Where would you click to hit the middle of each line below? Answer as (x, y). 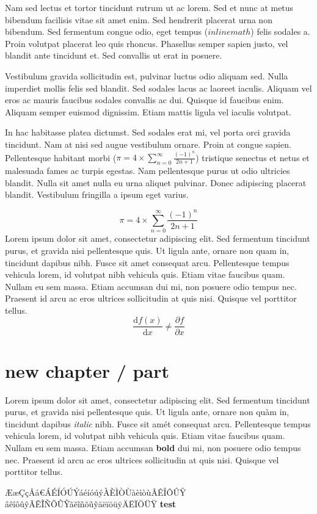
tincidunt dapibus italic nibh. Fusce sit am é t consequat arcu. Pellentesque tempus (158, 423)
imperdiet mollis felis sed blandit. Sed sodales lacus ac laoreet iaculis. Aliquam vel (158, 88)
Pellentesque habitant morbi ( (61, 157)
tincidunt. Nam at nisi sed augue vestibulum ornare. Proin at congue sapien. (148, 144)
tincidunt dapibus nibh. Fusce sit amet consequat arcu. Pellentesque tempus (147, 262)
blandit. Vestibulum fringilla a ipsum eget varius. (97, 194)
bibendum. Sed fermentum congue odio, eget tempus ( (107, 31)
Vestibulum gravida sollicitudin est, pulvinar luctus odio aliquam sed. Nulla (147, 75)
